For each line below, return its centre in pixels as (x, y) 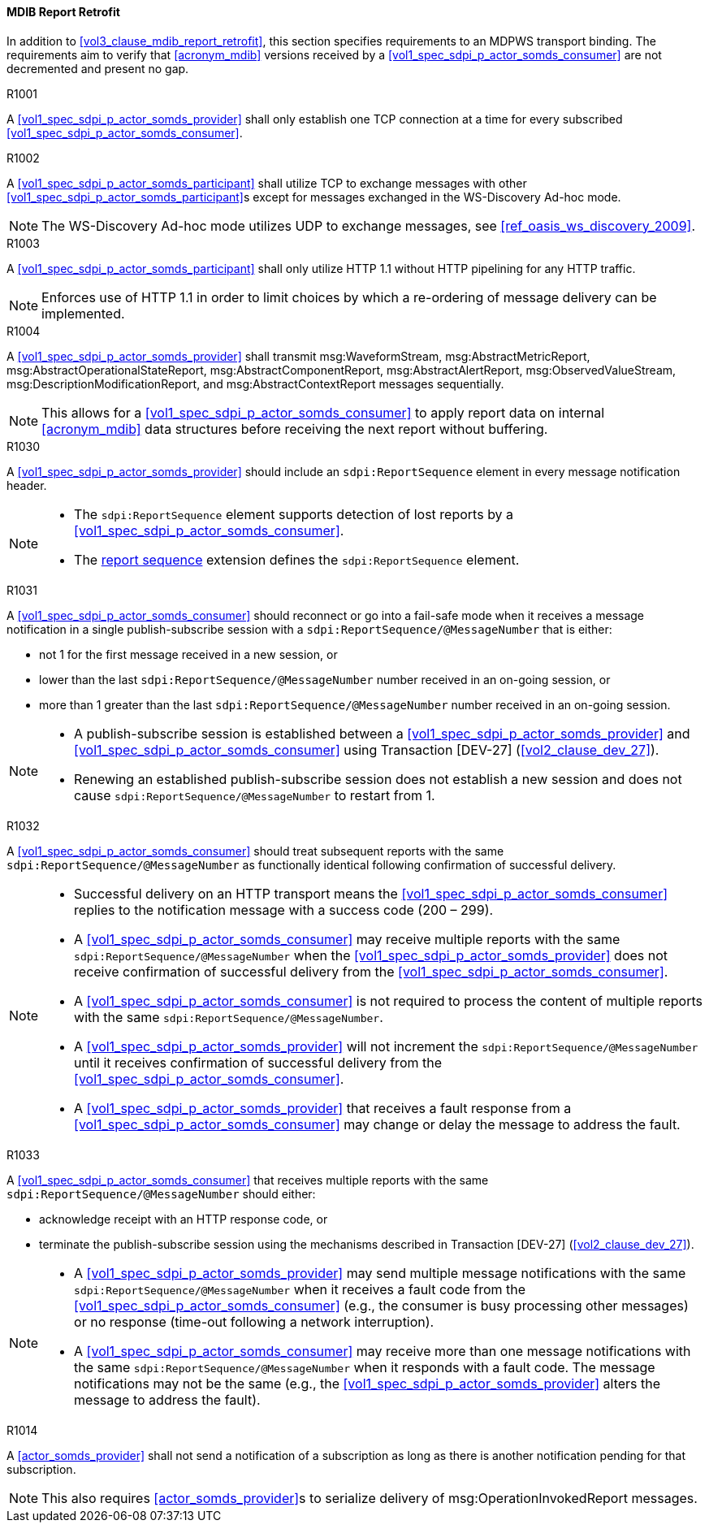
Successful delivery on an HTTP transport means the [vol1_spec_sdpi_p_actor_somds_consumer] (371, 893)
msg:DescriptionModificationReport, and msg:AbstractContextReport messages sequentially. (255, 383)
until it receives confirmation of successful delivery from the (258, 1062)
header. (27, 485)
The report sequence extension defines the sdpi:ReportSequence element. (297, 559)
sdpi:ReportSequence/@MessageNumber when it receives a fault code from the (300, 1289)
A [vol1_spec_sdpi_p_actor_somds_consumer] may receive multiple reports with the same (347, 939)
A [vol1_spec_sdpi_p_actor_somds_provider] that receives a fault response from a (323, 1108)
